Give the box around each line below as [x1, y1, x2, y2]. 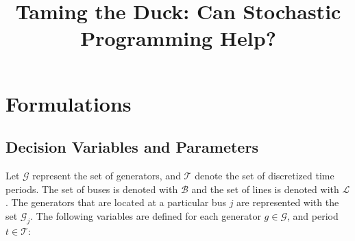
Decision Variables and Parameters [5, 136, 258, 157]
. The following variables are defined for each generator [30, 208, 261, 223]
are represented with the [236, 195, 339, 210]
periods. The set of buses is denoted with [5, 181, 178, 196]
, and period [286, 208, 339, 223]
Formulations [5, 89, 132, 117]
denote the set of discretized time [195, 168, 334, 182]
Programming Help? [80, 24, 276, 52]
